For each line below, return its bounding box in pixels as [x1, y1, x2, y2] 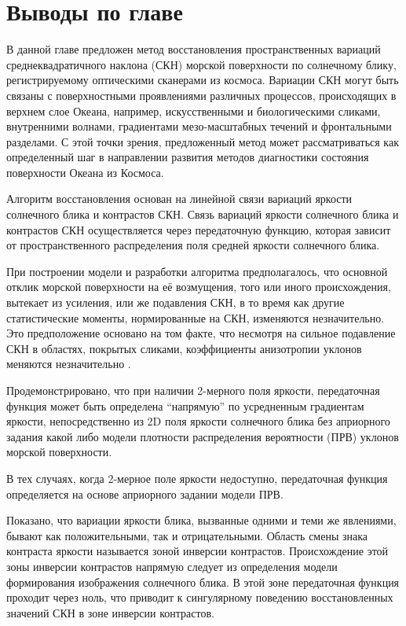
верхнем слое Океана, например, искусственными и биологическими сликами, [6, 102, 381, 119]
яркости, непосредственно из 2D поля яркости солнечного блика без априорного [6, 413, 390, 429]
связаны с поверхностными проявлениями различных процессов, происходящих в [6, 87, 397, 103]
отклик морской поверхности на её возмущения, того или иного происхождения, [6, 278, 391, 295]
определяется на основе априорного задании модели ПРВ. [6, 485, 283, 502]
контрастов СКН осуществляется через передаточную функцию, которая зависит [6, 221, 391, 238]
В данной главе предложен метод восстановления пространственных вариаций [6, 41, 381, 57]
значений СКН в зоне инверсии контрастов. [6, 604, 214, 620]
